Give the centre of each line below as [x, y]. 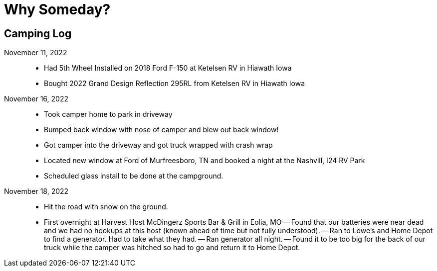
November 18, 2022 [36, 191]
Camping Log [38, 33]
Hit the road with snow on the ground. [106, 207]
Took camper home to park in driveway [108, 114]
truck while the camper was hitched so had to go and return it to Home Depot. [172, 248]
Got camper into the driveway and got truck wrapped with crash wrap [158, 145]
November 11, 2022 [36, 53]
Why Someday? [57, 9]
